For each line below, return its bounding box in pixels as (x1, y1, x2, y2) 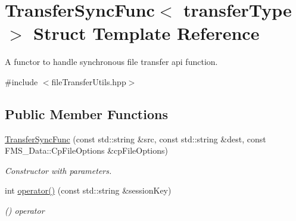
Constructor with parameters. (5, 164, 112, 176)
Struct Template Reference (33, 21, 260, 45)
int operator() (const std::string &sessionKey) (5, 184, 172, 197)
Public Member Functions (5, 104, 168, 123)
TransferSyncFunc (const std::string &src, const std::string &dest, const (5, 132, 266, 145)
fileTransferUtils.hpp (51, 75, 126, 88)
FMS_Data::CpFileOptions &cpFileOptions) (5, 144, 168, 157)
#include (5, 75, 38, 88)
